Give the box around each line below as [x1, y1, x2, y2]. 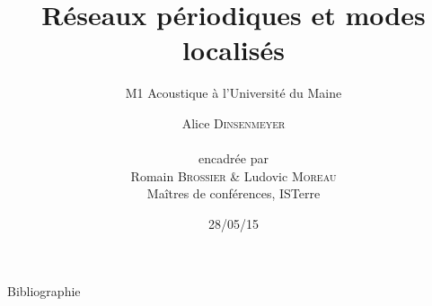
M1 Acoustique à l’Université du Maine [125, 83, 342, 102]
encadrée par [198, 149, 269, 168]
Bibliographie [7, 282, 81, 301]
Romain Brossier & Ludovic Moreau [130, 166, 337, 185]
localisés [182, 31, 285, 68]
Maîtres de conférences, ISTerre [146, 184, 321, 203]
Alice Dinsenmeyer [181, 113, 286, 132]
